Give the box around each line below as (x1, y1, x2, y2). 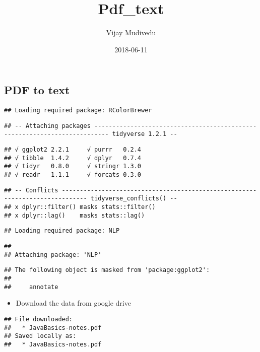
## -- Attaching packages (4, 122, 91, 129)
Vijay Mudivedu (106, 27, 156, 38)
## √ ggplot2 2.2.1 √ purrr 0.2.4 (4, 146, 142, 154)
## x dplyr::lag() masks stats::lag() (4, 212, 145, 219)
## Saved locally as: (4, 332, 77, 340)
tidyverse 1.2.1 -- (112, 130, 177, 138)
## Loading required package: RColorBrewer (4, 107, 152, 114)
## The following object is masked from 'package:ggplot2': (4, 266, 210, 274)
